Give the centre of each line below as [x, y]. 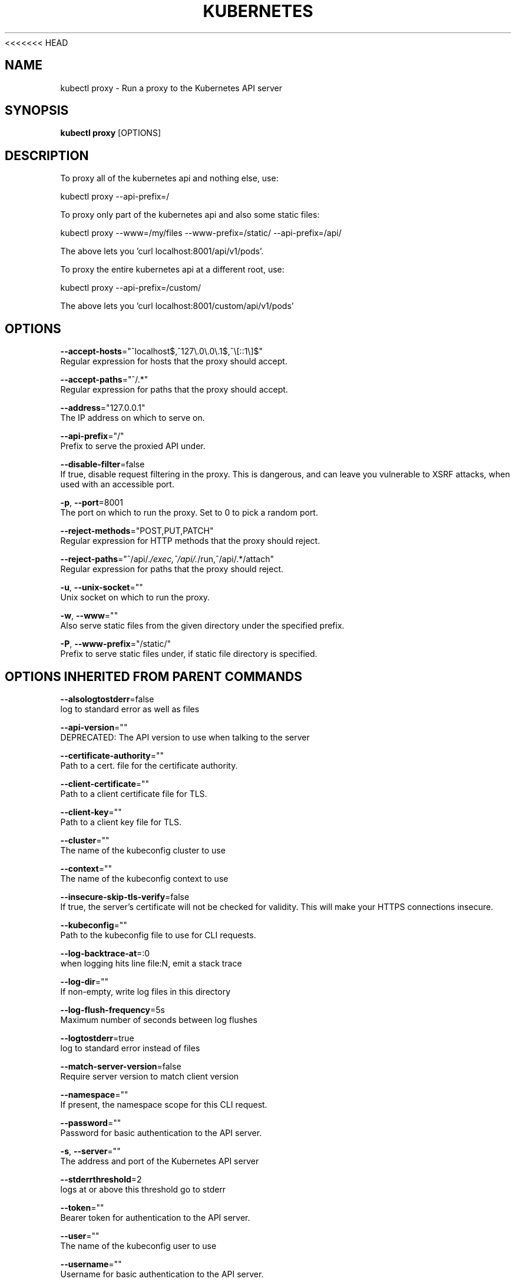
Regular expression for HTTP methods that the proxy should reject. [190, 541]
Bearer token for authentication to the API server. [155, 1217]
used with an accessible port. [117, 484]
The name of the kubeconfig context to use [144, 878]
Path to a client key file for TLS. [121, 822]
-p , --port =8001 [92, 503]
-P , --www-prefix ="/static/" [115, 644]
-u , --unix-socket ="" [102, 587]
